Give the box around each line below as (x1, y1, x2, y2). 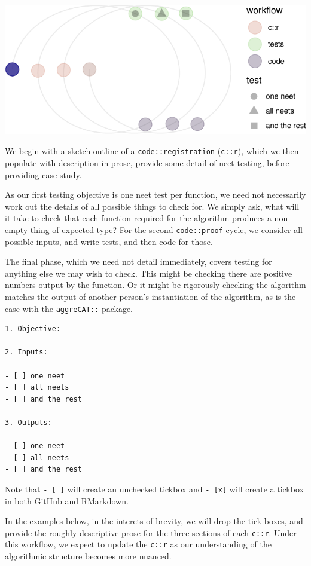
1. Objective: (5, 325, 61, 334)
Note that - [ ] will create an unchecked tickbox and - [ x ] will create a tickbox (5, 482, 304, 495)
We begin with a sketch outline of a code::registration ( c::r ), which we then (5, 145, 299, 157)
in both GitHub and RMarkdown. (5, 494, 129, 507)
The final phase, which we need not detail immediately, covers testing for (5, 255, 272, 268)
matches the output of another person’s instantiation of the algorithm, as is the (5, 290, 296, 302)
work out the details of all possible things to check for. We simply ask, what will (5, 200, 300, 212)
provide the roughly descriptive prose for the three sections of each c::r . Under (5, 526, 297, 539)
